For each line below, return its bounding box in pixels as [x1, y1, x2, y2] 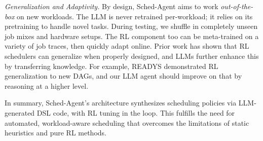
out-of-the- [220, 1, 253, 11]
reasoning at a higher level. [5, 80, 89, 91]
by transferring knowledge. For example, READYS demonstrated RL [5, 60, 218, 71]
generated [5, 107, 35, 118]
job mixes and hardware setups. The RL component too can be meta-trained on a [5, 30, 259, 41]
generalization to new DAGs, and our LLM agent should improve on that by [5, 70, 242, 81]
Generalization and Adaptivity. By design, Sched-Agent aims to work [5, 1, 218, 11]
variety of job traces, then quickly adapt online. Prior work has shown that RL [5, 41, 249, 51]
